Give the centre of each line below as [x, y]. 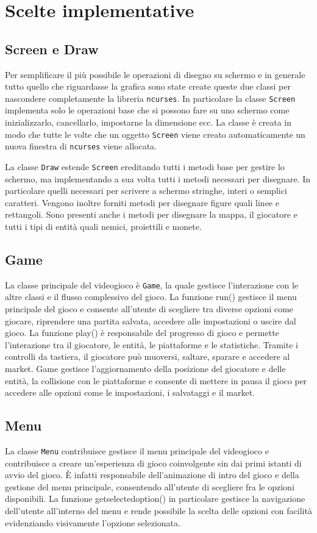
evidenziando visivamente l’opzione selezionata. [93, 522]
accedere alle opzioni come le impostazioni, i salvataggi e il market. [130, 392]
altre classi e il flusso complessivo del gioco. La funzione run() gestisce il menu [151, 297]
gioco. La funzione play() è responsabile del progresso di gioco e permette [142, 333]
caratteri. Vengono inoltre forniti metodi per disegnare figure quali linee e [142, 202]
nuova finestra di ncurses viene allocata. [81, 146]
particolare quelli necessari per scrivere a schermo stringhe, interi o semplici [146, 191]
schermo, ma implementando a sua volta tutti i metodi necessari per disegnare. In [158, 178]
